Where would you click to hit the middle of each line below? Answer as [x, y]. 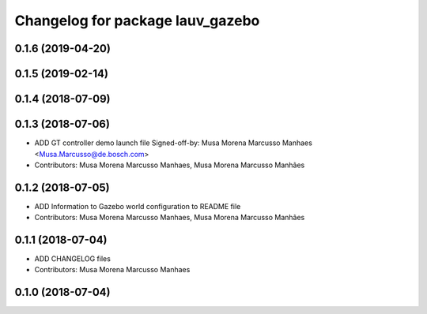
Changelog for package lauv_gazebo [137, 21]
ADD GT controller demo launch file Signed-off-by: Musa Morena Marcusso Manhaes [173, 143]
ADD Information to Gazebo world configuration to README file [138, 206]
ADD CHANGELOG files [72, 259]
